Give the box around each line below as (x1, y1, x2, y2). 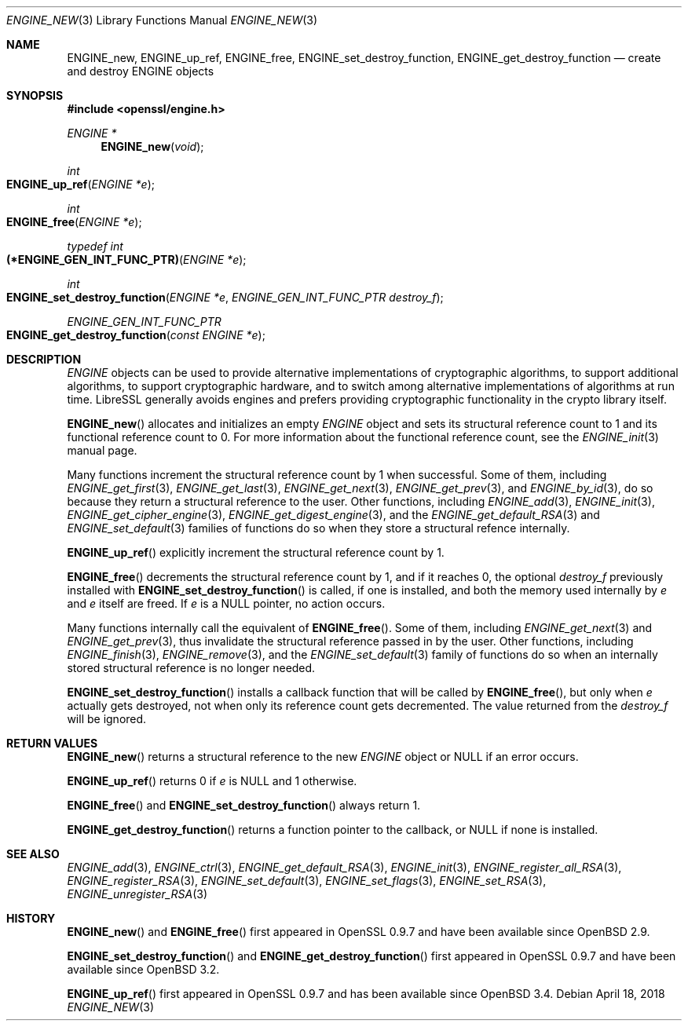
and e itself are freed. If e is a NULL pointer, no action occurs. (67, 597, 386, 610)
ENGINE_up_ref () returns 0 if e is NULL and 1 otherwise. (67, 774, 357, 788)
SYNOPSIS (6, 89, 64, 102)
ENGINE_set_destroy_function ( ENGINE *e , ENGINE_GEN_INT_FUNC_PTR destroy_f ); (6, 291, 444, 304)
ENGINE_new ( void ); (101, 140, 204, 153)
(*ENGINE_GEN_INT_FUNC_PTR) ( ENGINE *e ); (6, 253, 247, 266)
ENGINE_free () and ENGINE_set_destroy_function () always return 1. (67, 799, 421, 812)
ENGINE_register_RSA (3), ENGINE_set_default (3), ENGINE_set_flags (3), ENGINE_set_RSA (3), (67, 874, 547, 887)
